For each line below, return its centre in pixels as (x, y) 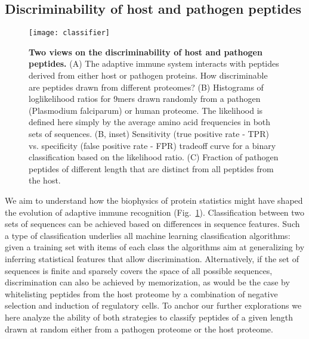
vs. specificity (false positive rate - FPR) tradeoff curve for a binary (152, 145)
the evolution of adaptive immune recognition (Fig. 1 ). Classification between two (155, 212)
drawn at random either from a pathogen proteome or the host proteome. (139, 329)
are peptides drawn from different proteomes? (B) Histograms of (146, 87)
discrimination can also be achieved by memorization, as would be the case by (147, 282)
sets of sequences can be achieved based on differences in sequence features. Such (152, 224)
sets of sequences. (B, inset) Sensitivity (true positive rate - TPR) (149, 134)
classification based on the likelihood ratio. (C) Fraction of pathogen (154, 157)
